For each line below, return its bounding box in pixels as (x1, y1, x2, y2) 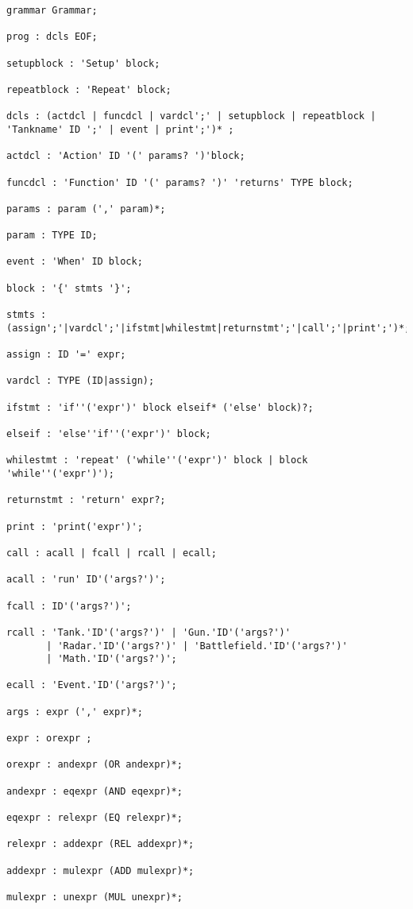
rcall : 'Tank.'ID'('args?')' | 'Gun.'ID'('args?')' (6, 626, 291, 638)
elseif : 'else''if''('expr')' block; (6, 428, 211, 439)
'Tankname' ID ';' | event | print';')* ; (6, 123, 234, 135)
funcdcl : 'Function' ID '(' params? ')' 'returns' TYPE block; (6, 176, 353, 188)
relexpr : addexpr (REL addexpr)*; (6, 838, 195, 850)
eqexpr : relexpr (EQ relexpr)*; (6, 812, 183, 824)
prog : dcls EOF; (6, 31, 98, 43)
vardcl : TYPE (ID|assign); (6, 375, 155, 387)
